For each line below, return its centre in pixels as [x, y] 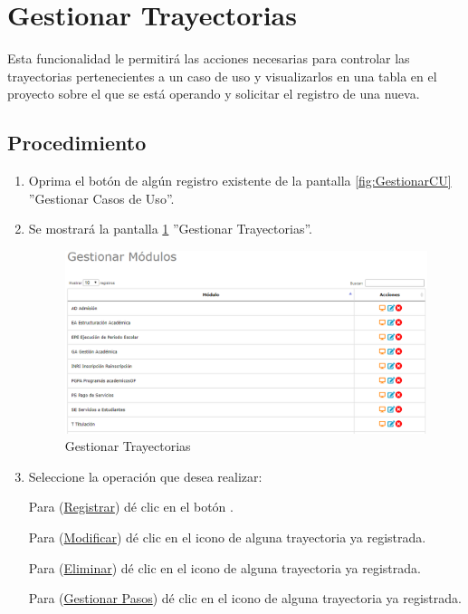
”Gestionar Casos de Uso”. [101, 198]
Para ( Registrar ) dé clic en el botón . [131, 507]
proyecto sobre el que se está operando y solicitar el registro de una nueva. [214, 94]
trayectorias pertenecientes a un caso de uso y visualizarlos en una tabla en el [222, 76]
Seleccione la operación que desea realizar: [145, 476]
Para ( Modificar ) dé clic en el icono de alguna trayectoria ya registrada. [227, 537]
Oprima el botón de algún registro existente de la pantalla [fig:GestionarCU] [240, 181]
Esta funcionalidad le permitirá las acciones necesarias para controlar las [209, 58]
